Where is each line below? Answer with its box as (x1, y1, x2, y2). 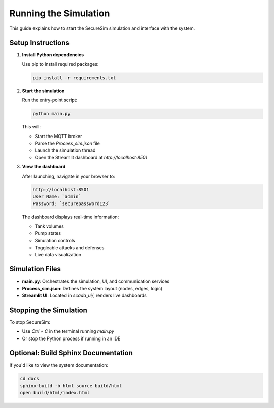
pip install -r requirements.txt (32, 75, 116, 81)
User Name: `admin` (32, 193, 81, 199)
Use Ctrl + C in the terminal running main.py (22, 328, 114, 334)
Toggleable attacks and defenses (35, 244, 105, 251)
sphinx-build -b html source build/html (20, 383, 122, 388)
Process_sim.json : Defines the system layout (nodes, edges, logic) (22, 285, 163, 291)
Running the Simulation (9, 8, 110, 19)
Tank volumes (35, 223, 64, 229)
